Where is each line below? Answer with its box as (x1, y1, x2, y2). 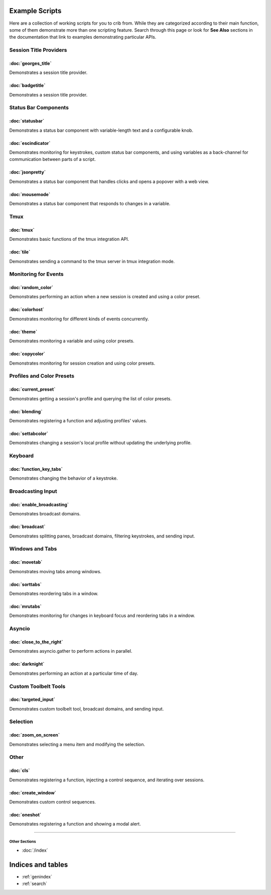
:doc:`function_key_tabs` (9, 466, 63, 472)
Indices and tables (9, 860, 68, 869)
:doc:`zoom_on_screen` (9, 732, 60, 738)
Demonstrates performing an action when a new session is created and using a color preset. (9, 294, 201, 300)
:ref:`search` (22, 880, 48, 887)
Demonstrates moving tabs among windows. (9, 568, 102, 574)
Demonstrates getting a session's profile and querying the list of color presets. (9, 395, 172, 402)
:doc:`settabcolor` (9, 430, 49, 436)
